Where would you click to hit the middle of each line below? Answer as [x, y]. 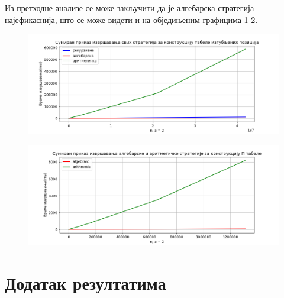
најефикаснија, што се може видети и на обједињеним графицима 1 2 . [131, 19]
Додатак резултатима [85, 282]
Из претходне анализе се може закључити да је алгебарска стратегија [130, 8]
